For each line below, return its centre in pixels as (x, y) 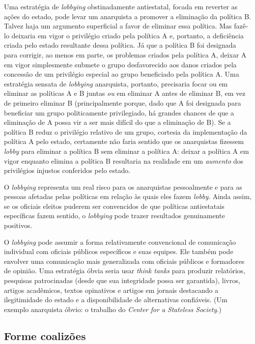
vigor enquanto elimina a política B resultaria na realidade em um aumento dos (124, 160)
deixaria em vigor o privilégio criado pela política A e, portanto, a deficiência (127, 35)
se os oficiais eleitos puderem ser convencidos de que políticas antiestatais (114, 206)
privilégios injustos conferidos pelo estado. (67, 170)
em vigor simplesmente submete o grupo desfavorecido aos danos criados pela (120, 64)
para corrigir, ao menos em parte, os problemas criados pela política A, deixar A (125, 54)
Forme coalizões (45, 335)
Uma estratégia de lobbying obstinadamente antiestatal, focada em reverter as (121, 6)
